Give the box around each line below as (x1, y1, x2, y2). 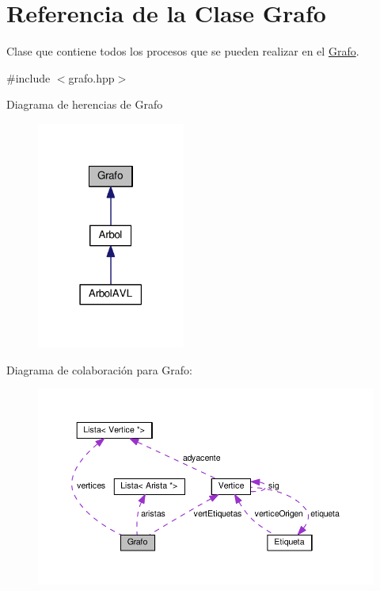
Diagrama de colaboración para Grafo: (6, 361, 192, 378)
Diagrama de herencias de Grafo (6, 96, 163, 113)
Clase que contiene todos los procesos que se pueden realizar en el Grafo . (6, 43, 359, 59)
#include (6, 69, 51, 86)
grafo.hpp (68, 69, 115, 86)
